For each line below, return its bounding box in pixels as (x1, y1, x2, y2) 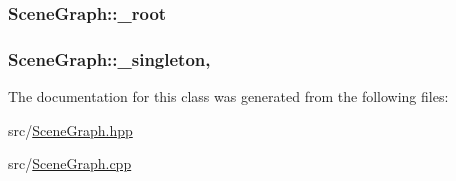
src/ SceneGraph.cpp (8, 153, 132, 174)
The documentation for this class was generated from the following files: (8, 86, 449, 107)
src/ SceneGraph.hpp (8, 119, 133, 140)
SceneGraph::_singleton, (8, 46, 211, 71)
